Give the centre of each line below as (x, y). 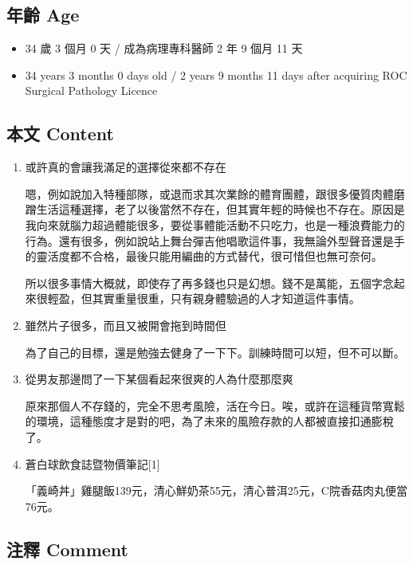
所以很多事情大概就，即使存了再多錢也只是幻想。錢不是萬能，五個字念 (209, 282)
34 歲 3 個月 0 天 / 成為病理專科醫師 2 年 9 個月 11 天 (164, 48)
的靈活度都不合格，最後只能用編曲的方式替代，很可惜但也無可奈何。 (204, 256)
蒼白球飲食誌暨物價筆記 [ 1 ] (92, 463)
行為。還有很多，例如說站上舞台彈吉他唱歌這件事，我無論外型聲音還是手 (215, 240)
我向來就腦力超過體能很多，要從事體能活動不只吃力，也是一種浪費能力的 (215, 224)
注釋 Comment (68, 549)
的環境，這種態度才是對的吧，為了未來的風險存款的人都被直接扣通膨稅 (209, 421)
